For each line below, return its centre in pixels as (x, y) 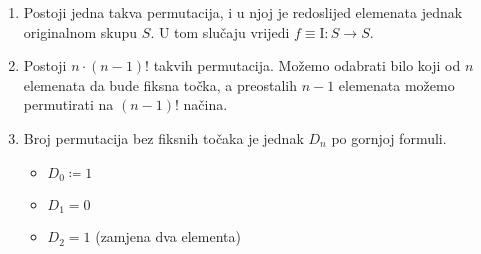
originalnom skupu (80, 31)
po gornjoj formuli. (389, 137)
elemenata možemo (396, 84)
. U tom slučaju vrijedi (220, 31)
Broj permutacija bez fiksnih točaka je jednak (163, 137)
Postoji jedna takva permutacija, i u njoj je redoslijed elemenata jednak (243, 12)
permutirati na (68, 104)
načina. (205, 104)
